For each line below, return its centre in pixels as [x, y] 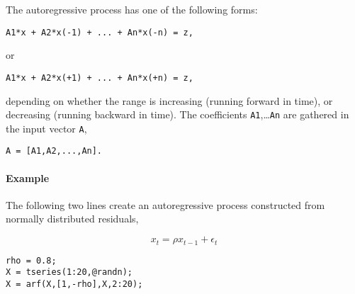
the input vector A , [46, 128]
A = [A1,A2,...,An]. [54, 151]
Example [28, 177]
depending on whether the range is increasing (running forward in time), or [169, 100]
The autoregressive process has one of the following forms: [132, 9]
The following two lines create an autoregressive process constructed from [165, 204]
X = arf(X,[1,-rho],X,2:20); [74, 284]
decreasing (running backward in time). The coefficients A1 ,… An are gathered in [177, 114]
